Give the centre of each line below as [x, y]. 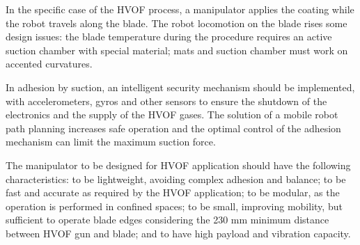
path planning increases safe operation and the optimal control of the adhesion [173, 128]
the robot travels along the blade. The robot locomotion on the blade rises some [177, 23]
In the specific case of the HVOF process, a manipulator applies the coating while [180, 9]
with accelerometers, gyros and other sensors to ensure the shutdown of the [166, 101]
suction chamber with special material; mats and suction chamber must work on [177, 50]
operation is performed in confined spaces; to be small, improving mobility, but [174, 206]
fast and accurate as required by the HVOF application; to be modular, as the [173, 192]
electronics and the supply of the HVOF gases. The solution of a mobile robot [172, 114]
